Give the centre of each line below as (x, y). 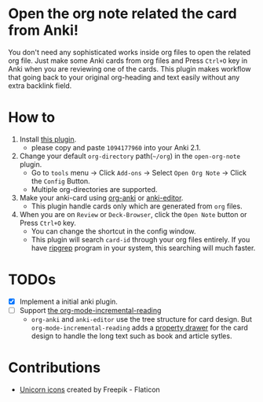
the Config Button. (60, 181)
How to (32, 118)
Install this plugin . (48, 139)
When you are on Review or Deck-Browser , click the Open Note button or (133, 214)
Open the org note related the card (122, 14)
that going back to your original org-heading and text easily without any (124, 77)
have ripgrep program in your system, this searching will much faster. (143, 248)
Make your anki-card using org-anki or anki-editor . (101, 197)
